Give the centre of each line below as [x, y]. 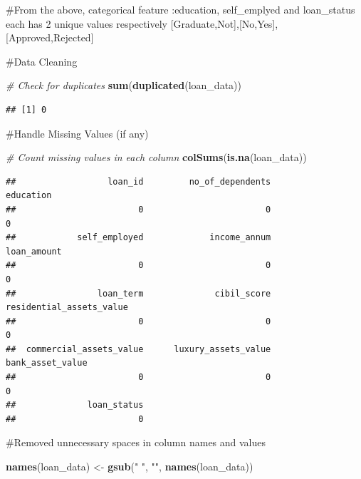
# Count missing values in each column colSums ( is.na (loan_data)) [156, 157]
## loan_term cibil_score [138, 293]
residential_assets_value [67, 308]
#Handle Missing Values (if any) [77, 133]
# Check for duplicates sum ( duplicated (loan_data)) [124, 85]
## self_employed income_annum [138, 238]
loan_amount [34, 251]
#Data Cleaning [42, 61]
